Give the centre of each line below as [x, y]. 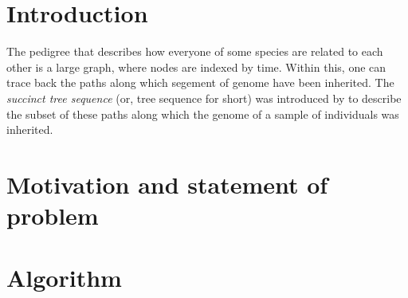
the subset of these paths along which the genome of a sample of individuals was [203, 114]
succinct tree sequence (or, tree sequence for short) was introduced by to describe [204, 98]
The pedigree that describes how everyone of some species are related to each [195, 51]
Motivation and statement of [167, 184]
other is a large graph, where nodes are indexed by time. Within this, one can [196, 67]
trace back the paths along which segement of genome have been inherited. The [200, 82]
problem [53, 216]
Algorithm [64, 278]
